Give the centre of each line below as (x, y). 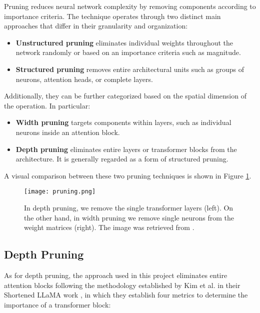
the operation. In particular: (47, 105)
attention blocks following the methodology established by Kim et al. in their (122, 285)
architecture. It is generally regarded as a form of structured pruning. (122, 159)
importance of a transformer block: (57, 304)
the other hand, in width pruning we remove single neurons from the (129, 217)
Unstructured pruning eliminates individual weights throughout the (124, 42)
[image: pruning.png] (60, 192)
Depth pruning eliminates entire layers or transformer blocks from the (126, 149)
